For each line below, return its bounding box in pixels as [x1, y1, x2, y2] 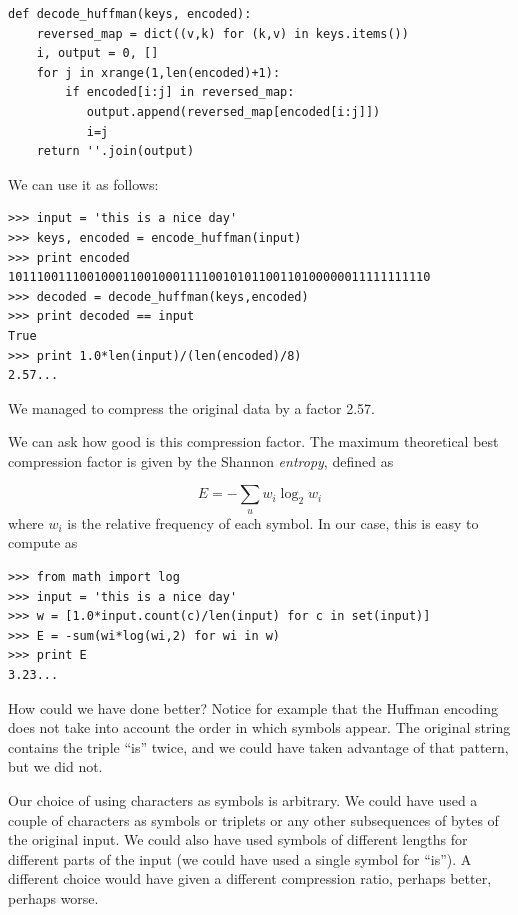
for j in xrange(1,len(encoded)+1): [36, 65, 281, 80]
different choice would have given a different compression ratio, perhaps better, [8, 868, 492, 889]
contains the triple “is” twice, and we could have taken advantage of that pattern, [8, 736, 509, 757]
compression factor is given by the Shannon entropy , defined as [8, 450, 394, 471]
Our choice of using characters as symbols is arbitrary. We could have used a [8, 789, 478, 810]
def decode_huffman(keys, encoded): [8, 7, 252, 21]
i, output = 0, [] [36, 46, 159, 61]
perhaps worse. [8, 887, 99, 908]
